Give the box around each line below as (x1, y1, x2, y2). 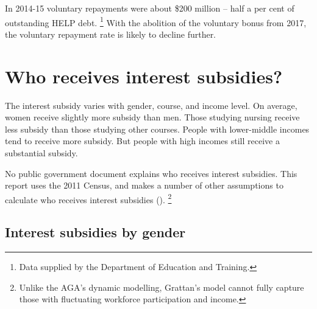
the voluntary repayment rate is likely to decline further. (5, 27, 216, 40)
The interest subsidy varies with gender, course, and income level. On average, (5, 99, 297, 111)
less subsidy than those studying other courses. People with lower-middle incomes (5, 122, 310, 135)
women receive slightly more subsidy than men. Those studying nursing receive (5, 111, 300, 123)
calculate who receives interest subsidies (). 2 (5, 191, 172, 206)
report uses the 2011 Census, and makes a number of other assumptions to (5, 179, 283, 192)
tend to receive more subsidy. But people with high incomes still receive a (5, 134, 280, 147)
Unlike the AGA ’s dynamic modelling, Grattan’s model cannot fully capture (19, 280, 304, 293)
